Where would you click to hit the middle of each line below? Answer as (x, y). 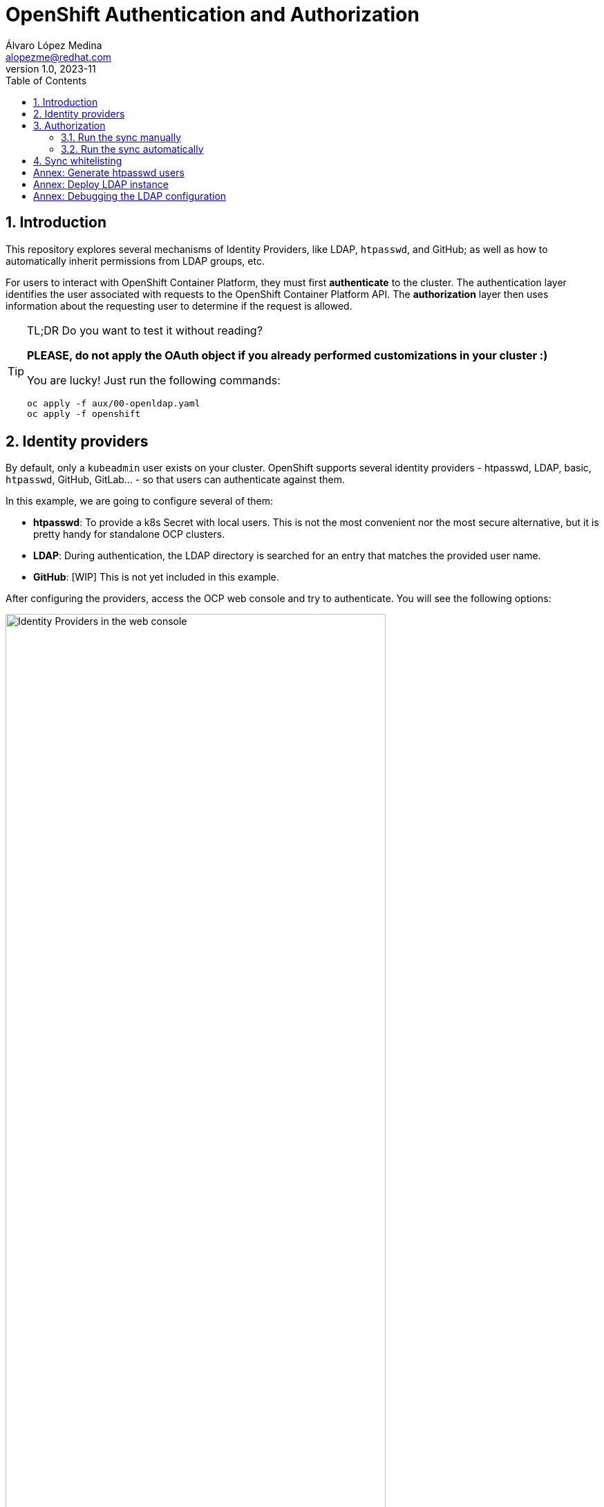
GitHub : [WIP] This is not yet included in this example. (156, 577)
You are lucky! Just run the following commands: (154, 380)
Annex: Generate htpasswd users (109, 172)
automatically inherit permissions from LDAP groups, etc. (135, 261)
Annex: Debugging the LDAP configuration (130, 196)
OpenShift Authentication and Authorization (213, 15)
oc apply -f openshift (84, 413)
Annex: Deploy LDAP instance (101, 184)
